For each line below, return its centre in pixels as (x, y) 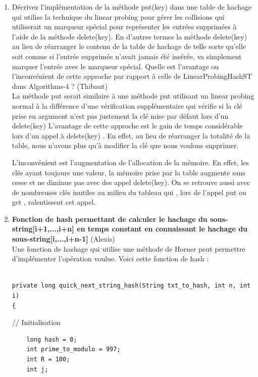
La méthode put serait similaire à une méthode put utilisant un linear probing (133, 96)
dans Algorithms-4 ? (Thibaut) (60, 86)
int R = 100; (48, 359)
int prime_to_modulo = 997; (73, 349)
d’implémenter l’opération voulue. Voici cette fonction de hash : (110, 258)
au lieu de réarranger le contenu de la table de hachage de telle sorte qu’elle (129, 46)
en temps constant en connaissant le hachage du (162, 229)
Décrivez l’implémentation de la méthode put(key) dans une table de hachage (132, 7)
